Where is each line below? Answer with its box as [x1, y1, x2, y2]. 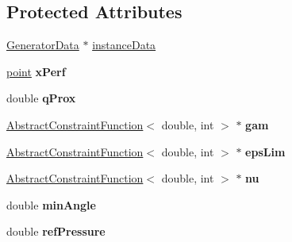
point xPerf [6, 63, 66, 79]
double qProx [6, 90, 76, 106]
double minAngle [6, 196, 96, 213]
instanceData [92, 36, 156, 53]
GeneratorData [6, 36, 79, 53]
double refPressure [6, 223, 106, 240]
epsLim [245, 143, 286, 159]
